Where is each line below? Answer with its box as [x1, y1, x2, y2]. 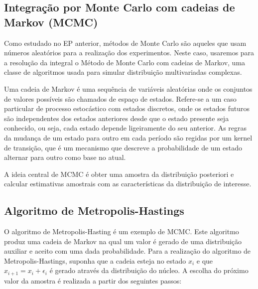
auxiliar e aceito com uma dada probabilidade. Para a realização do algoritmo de [4, 246, 251, 256]
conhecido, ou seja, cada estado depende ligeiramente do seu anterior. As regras [4, 123, 247, 133]
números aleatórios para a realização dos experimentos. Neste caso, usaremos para [4, 47, 255, 58]
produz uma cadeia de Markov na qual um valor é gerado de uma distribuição [4, 236, 242, 246]
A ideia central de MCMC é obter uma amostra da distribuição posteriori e [4, 168, 234, 179]
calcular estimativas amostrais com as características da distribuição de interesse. [4, 178, 252, 189]
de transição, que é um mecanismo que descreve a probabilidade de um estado [4, 142, 242, 152]
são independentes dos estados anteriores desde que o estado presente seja [4, 113, 229, 123]
